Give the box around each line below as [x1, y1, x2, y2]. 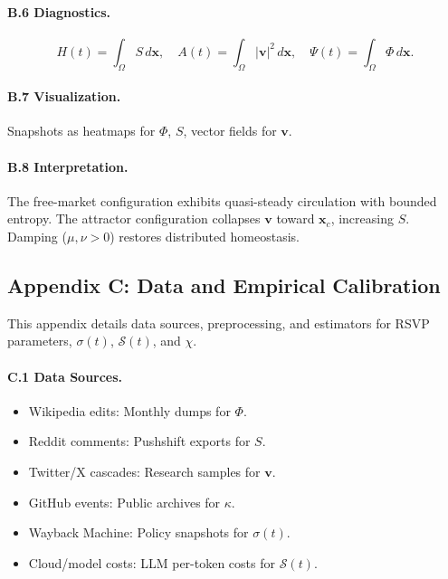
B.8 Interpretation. [7, 157, 129, 176]
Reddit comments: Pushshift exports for [28, 432, 251, 451]
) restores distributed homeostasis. [110, 226, 300, 245]
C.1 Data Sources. [7, 366, 123, 385]
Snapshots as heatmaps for [7, 121, 156, 140]
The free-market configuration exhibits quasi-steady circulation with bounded [7, 191, 437, 210]
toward [276, 209, 315, 228]
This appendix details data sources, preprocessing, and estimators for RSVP [7, 313, 430, 332]
